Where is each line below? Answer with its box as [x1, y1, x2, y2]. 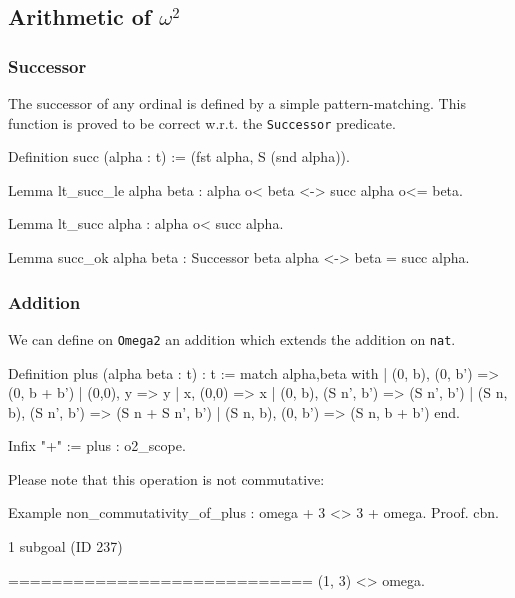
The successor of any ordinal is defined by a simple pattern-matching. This [8, 93, 466, 113]
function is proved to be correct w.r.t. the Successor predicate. [8, 112, 396, 133]
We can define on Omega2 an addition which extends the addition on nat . [8, 328, 456, 349]
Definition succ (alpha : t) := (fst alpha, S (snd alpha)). [8, 146, 350, 167]
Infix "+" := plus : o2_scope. [8, 435, 186, 456]
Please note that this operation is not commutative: [8, 468, 325, 489]
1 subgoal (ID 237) [8, 536, 123, 557]
